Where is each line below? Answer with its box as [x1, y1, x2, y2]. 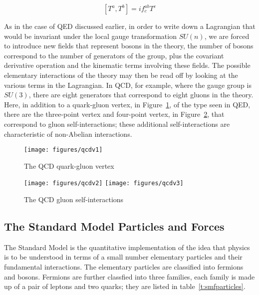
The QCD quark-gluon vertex [24, 160, 114, 171]
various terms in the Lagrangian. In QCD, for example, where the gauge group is [4, 79, 252, 90]
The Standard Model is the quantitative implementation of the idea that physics [4, 242, 250, 252]
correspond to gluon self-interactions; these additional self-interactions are [4, 118, 230, 129]
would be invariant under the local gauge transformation [4, 30, 177, 41]
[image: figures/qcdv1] [24, 146, 103, 154]
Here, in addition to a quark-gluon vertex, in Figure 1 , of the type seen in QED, [4, 99, 251, 109]
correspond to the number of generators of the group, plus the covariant [4, 50, 224, 60]
